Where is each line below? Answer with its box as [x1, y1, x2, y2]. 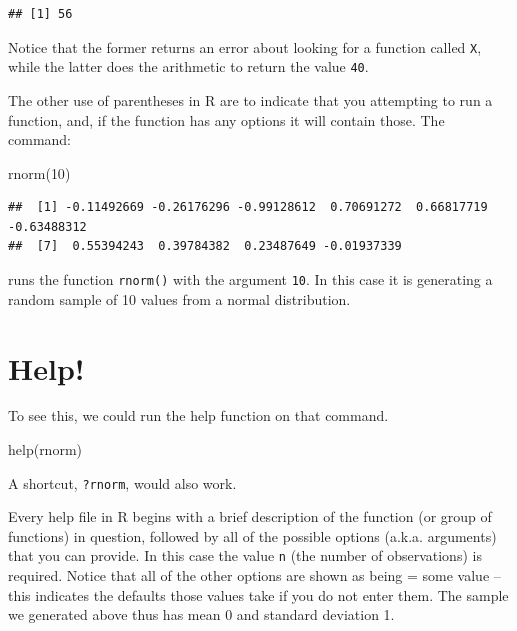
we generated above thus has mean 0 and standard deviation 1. [8, 604, 395, 625]
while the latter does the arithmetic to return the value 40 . [8, 56, 369, 77]
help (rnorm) [8, 439, 83, 460]
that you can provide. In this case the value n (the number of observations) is [8, 545, 482, 566]
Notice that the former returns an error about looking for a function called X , [8, 36, 482, 57]
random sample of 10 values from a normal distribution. [8, 288, 351, 309]
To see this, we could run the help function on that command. [8, 405, 389, 426]
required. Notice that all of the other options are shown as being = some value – [8, 565, 501, 586]
